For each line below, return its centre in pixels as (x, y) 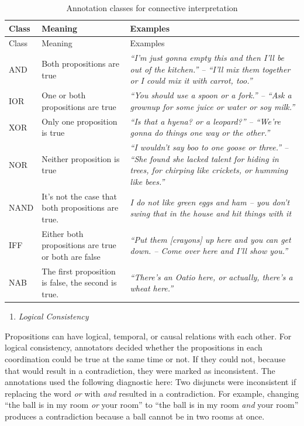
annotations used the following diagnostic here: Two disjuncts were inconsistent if (151, 382)
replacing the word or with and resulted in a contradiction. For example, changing (152, 393)
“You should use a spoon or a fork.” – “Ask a (211, 95)
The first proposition (79, 271)
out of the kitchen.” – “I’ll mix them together (210, 69)
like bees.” (147, 181)
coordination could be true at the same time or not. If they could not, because (145, 358)
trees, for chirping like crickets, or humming (209, 170)
